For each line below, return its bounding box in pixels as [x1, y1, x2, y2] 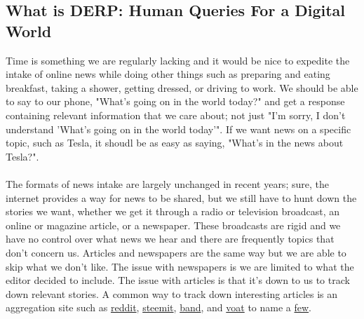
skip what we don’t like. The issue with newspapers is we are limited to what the [6, 259, 354, 273]
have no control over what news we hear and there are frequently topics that [6, 231, 335, 246]
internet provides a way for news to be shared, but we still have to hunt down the [6, 190, 357, 205]
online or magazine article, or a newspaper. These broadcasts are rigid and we [6, 217, 341, 232]
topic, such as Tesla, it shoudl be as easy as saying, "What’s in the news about [6, 135, 344, 150]
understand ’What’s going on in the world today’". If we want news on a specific [6, 121, 351, 136]
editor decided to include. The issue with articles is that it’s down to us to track [6, 273, 350, 287]
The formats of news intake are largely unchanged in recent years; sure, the [6, 176, 329, 191]
